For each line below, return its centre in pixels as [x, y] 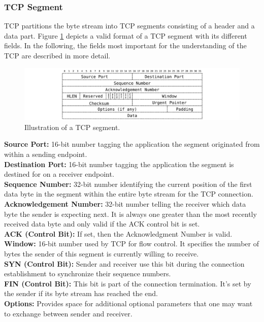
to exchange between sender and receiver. [68, 313]
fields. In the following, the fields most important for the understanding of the [125, 45]
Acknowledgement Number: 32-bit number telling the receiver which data [125, 204]
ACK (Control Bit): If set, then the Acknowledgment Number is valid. [118, 233]
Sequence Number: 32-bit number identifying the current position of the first [128, 184]
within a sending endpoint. [46, 154]
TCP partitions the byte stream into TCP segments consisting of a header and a [129, 26]
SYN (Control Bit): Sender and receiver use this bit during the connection [124, 263]
